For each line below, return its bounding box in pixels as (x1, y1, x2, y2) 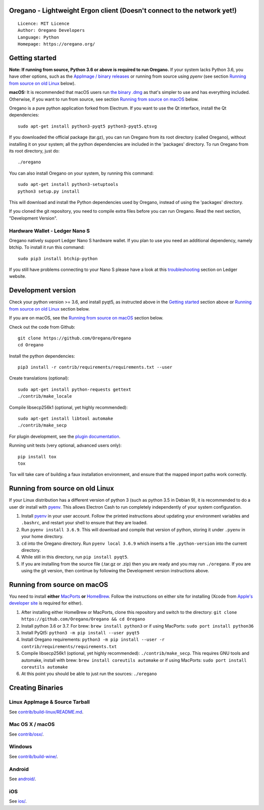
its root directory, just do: (9, 148, 60, 154)
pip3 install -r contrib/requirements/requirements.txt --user (18, 364, 173, 370)
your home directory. (21, 534, 64, 540)
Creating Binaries (9, 684, 64, 692)
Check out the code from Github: (9, 324, 75, 330)
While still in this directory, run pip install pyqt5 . (21, 554, 129, 560)
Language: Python (18, 34, 59, 40)
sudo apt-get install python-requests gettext (18, 386, 132, 392)
